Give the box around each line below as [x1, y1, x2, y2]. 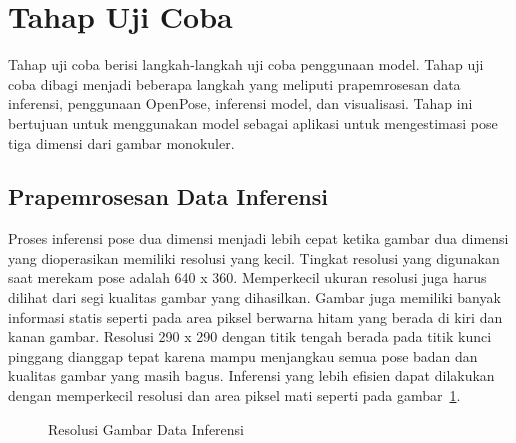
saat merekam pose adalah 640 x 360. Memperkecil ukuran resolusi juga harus [8, 267, 487, 288]
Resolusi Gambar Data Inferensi [48, 418, 245, 439]
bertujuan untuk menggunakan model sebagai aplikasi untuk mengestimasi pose [8, 112, 498, 133]
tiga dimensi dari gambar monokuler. [8, 132, 235, 153]
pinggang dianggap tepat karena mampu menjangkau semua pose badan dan [8, 345, 478, 366]
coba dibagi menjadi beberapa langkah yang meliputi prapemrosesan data [8, 73, 461, 94]
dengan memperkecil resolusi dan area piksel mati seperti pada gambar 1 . [8, 385, 461, 406]
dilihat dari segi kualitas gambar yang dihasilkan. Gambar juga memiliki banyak [8, 287, 501, 308]
